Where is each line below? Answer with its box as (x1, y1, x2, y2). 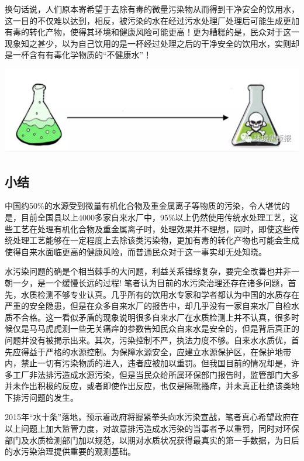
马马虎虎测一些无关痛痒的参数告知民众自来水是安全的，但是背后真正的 (29, 322, 299, 335)
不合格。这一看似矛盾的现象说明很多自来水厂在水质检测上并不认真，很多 (12, 311, 291, 323)
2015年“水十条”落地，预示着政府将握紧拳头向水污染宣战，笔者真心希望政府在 (5, 411, 299, 423)
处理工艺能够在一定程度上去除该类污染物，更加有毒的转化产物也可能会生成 (12, 234, 299, 246)
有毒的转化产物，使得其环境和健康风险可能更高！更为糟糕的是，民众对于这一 (5, 26, 299, 38)
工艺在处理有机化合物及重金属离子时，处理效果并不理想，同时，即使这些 (12, 222, 291, 235)
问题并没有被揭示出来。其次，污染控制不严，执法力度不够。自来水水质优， (5, 333, 291, 346)
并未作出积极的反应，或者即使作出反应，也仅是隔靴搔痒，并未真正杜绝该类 (5, 380, 291, 392)
